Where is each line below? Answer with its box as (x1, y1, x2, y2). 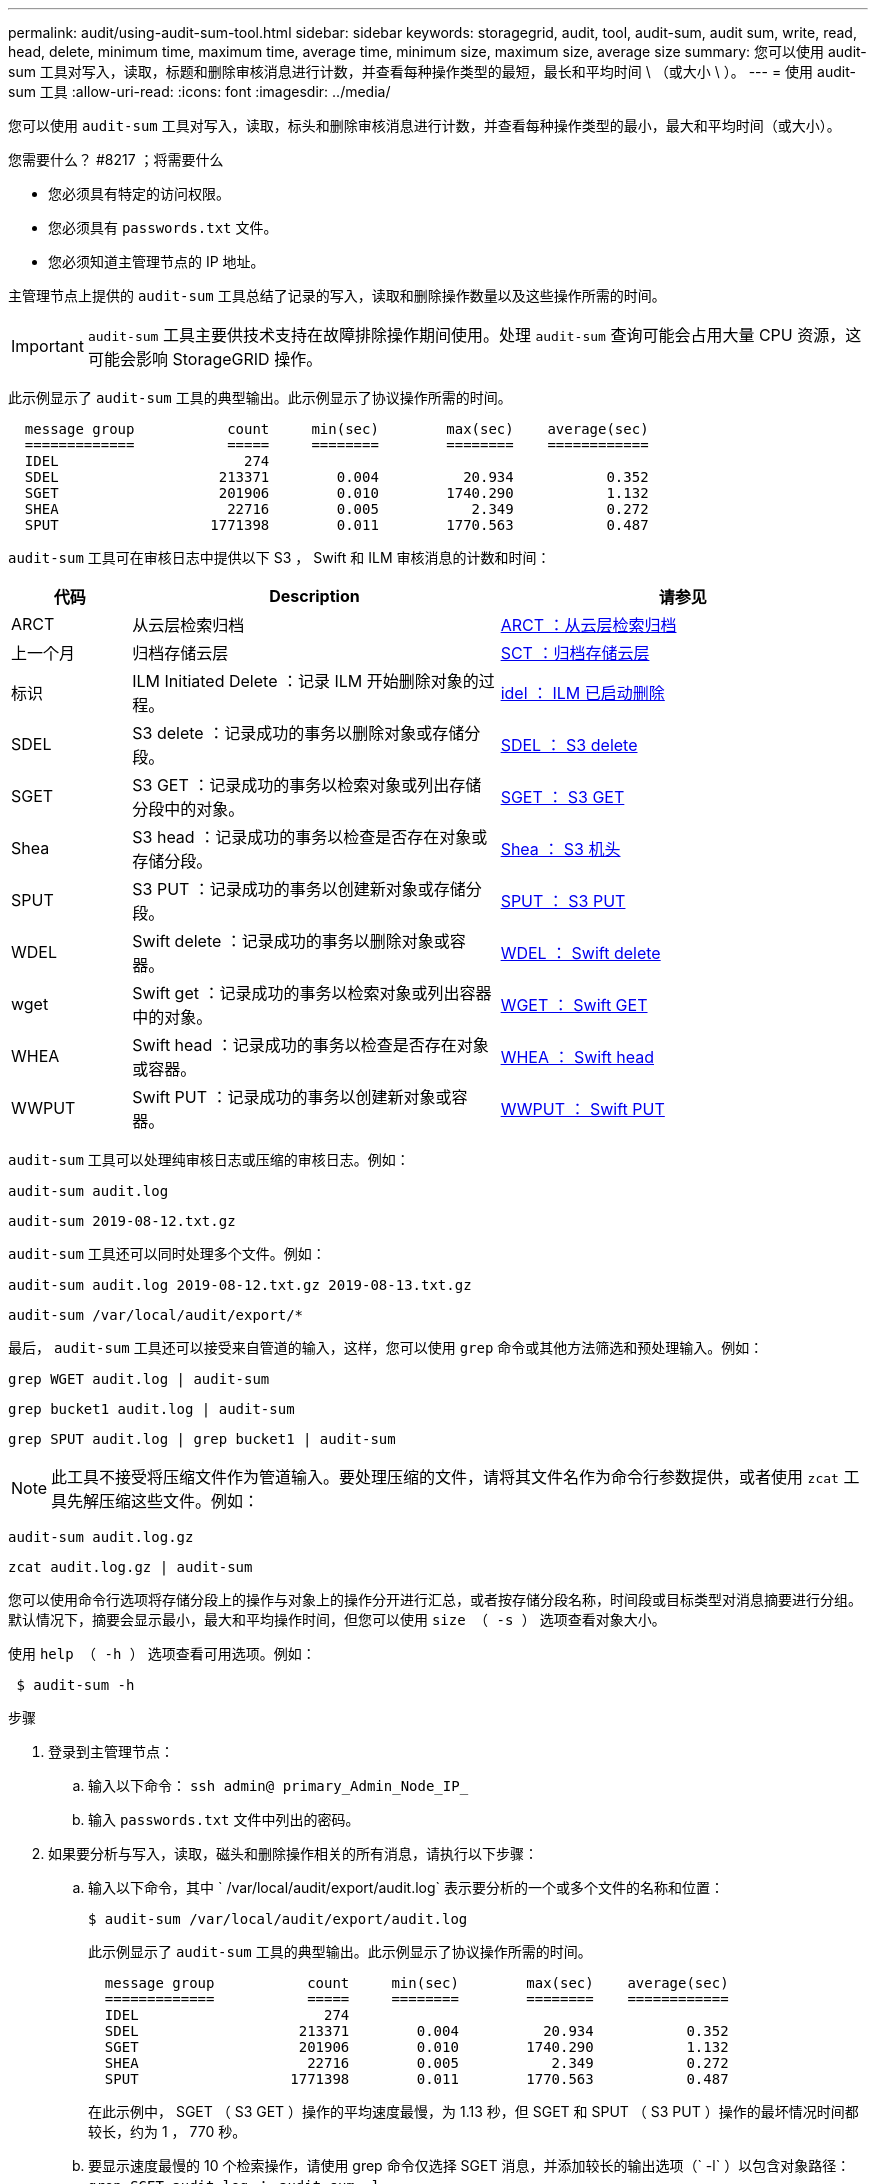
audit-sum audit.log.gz (8, 1529, 194, 1545)
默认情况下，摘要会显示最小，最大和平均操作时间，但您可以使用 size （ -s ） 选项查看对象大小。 (8, 1611, 666, 1628)
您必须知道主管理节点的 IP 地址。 (48, 253, 265, 270)
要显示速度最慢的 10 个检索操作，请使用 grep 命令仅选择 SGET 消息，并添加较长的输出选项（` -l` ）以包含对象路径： (88, 2157, 851, 2174)
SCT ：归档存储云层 (500, 643, 650, 663)
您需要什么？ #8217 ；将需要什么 (8, 151, 224, 168)
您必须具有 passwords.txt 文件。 (48, 219, 278, 236)
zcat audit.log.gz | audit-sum (8, 1559, 253, 1575)
